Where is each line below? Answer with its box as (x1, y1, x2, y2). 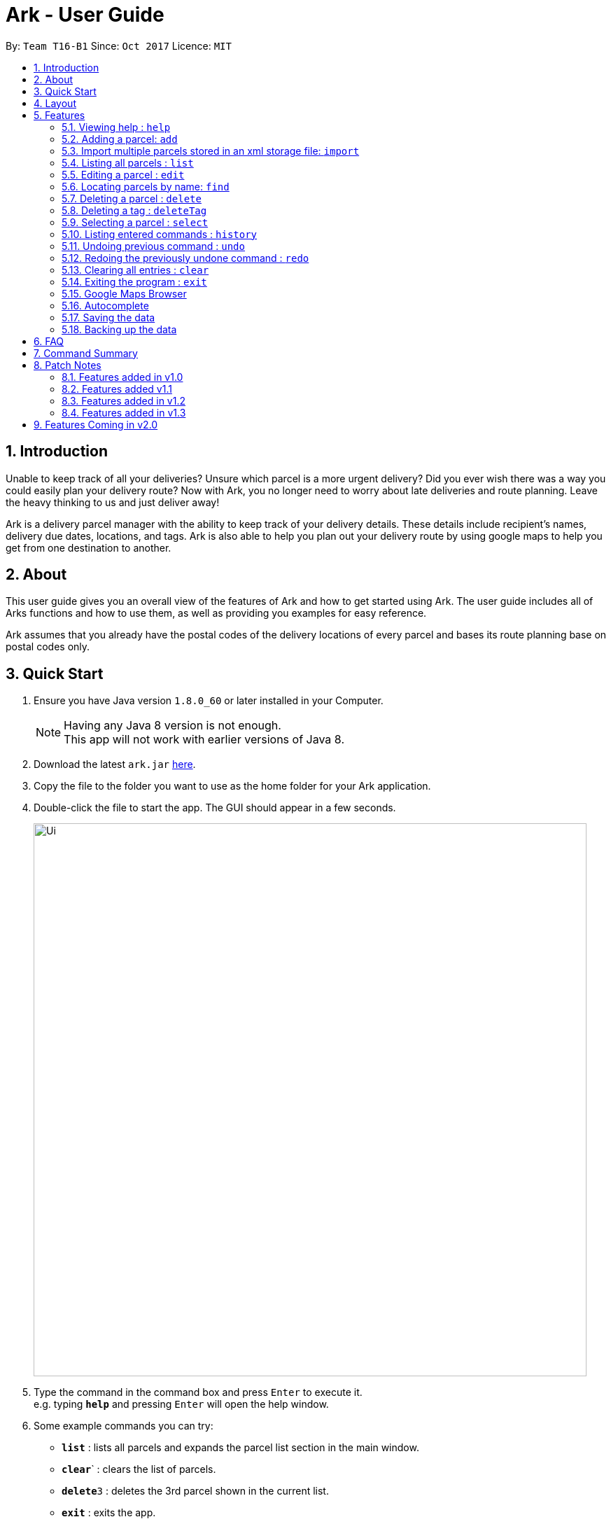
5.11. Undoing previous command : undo (62, 239, 245, 252)
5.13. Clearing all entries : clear (62, 263, 209, 276)
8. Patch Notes (34, 358, 101, 371)
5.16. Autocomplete (62, 299, 149, 312)
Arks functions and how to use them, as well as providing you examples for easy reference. (6, 607, 427, 620)
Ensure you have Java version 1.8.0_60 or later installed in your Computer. (34, 694, 384, 707)
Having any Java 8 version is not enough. (64, 718, 281, 733)
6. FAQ (34, 335, 64, 347)
